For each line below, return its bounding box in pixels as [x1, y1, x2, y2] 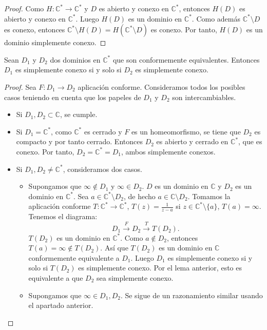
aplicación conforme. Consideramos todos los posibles [78, 81, 245, 92]
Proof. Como [4, 3, 44, 13]
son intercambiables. [172, 91, 236, 102]
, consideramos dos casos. [63, 163, 143, 174]
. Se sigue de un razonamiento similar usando [120, 289, 263, 300]
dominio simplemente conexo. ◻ [4, 37, 106, 48]
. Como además [192, 13, 241, 24]
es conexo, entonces [4, 24, 65, 35]
